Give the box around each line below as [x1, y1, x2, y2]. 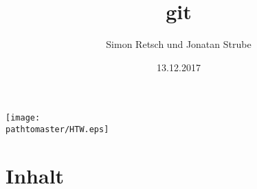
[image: [5, 113, 41, 123]
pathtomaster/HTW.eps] [5, 124, 109, 134]
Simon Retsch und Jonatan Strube [106, 37, 252, 51]
